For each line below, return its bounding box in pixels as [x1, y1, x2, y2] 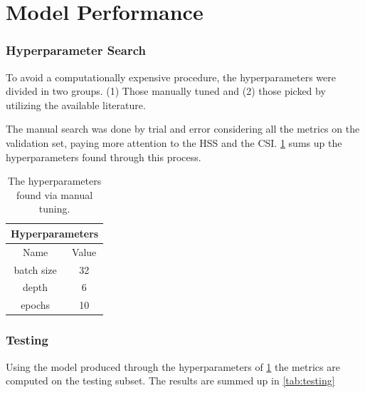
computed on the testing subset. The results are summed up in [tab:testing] [6, 373, 335, 388]
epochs [21, 297, 51, 312]
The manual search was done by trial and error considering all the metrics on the [6, 121, 360, 136]
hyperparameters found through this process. [6, 149, 201, 164]
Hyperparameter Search [6, 41, 147, 59]
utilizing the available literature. [6, 97, 146, 112]
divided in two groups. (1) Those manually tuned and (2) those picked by [6, 83, 326, 98]
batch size [14, 262, 57, 277]
